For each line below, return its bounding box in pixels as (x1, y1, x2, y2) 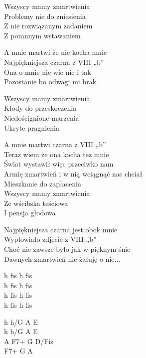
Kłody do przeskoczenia (4, 103, 77, 113)
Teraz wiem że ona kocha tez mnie (4, 149, 109, 159)
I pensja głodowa (4, 207, 56, 218)
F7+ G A (4, 346, 33, 356)
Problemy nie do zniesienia (4, 10, 86, 21)
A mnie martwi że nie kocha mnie (4, 47, 107, 57)
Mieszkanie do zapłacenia (4, 178, 81, 188)
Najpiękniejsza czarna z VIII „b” (4, 56, 104, 67)
